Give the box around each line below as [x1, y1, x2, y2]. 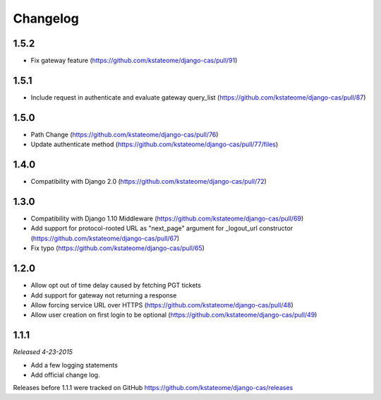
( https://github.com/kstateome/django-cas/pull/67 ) [30, 234, 180, 242]
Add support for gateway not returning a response [30, 290, 177, 300]
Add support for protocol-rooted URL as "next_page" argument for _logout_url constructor [30, 224, 293, 233]
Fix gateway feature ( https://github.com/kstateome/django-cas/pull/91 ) [30, 57, 238, 65]
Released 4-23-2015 [13, 348, 73, 356]
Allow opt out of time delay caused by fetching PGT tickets [30, 281, 201, 290]
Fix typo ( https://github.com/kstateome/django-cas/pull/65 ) [30, 244, 205, 252]
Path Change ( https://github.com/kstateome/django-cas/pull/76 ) [30, 130, 219, 139]
